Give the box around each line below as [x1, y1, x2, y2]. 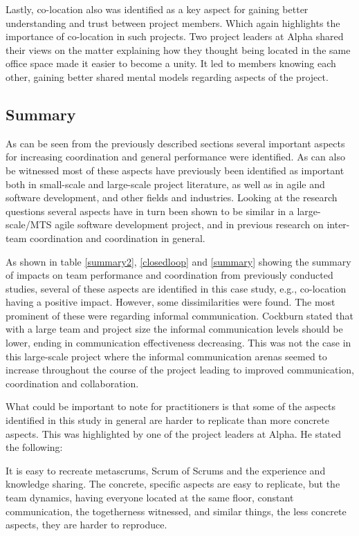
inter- [326, 217, 350, 232]
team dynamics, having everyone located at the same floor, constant [6, 490, 294, 505]
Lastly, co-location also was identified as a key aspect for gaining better [6, 2, 309, 16]
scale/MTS [6, 217, 52, 232]
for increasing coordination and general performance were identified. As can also [6, 149, 345, 164]
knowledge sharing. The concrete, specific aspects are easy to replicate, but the [6, 477, 340, 491]
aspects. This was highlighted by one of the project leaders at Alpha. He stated [6, 426, 342, 441]
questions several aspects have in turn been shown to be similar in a [6, 203, 294, 218]
